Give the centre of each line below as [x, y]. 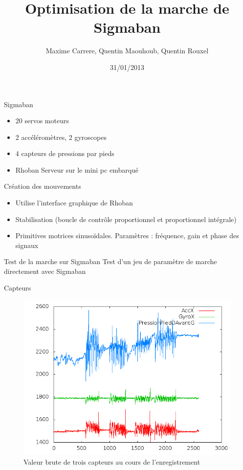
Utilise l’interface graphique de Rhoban [74, 203]
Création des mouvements [43, 186]
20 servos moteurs [42, 121]
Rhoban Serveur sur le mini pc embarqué [77, 169]
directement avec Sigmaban [45, 271]
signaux [27, 245]
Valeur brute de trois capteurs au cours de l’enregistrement [112, 461]
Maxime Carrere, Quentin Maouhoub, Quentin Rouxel [127, 51]
